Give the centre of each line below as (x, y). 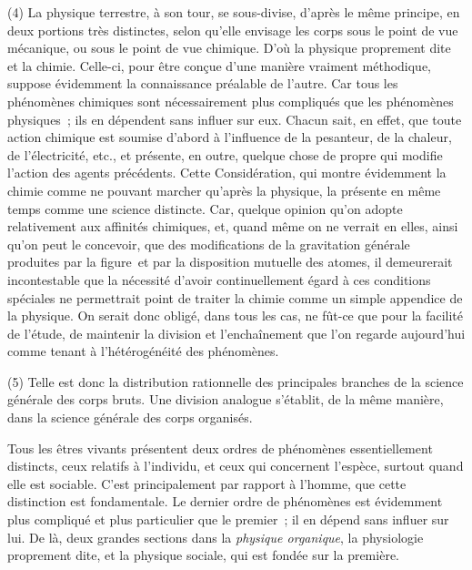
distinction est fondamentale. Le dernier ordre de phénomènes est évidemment (225, 501)
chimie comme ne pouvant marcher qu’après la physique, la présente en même (224, 190)
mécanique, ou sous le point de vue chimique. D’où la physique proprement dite (229, 48)
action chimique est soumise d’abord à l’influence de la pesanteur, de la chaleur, (230, 137)
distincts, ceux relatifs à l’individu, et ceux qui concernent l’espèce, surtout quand (236, 466)
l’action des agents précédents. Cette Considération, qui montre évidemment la (227, 173)
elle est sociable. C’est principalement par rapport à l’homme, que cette (207, 483)
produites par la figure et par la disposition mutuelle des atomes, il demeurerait (230, 262)
